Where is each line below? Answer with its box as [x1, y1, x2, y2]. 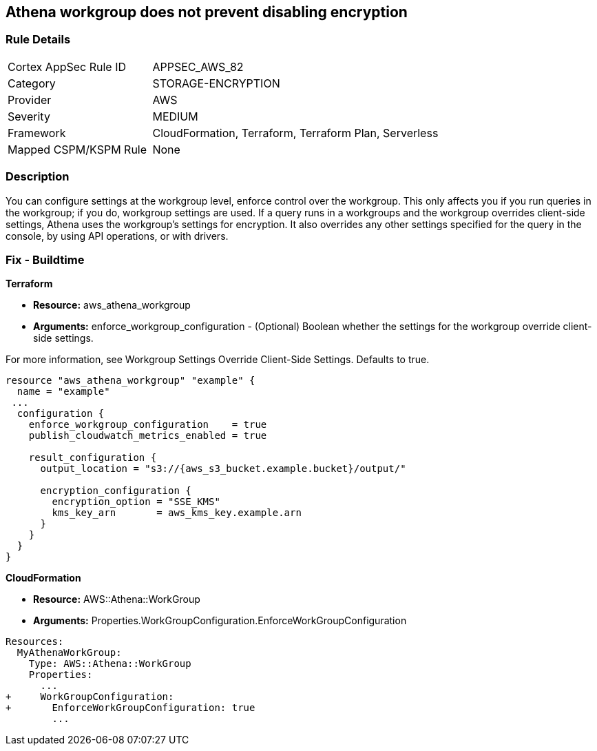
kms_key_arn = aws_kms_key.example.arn [52, 507, 302, 519]
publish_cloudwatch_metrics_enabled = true [28, 430, 267, 442]
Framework [8, 125, 66, 140]
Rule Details [6, 32, 71, 47]
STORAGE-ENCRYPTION [152, 76, 280, 90]
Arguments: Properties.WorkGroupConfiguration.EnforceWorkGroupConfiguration [33, 615, 407, 627]
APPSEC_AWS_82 [152, 59, 244, 74]
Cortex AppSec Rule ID [8, 59, 127, 74]
